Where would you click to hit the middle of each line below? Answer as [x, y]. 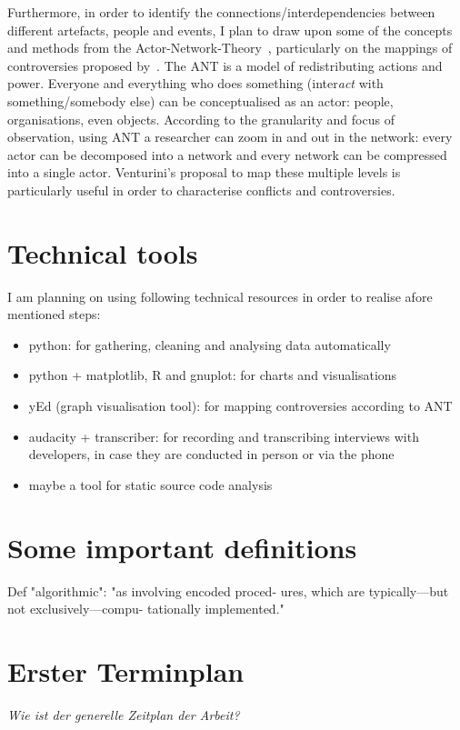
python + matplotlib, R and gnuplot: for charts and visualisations [213, 375]
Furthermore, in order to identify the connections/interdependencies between [221, 12]
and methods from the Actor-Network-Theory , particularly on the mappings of [230, 48]
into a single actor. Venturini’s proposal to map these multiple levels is [204, 172]
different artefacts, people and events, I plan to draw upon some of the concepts [230, 30]
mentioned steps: [54, 314]
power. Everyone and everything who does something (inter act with [195, 83]
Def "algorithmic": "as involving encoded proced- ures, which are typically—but [228, 590]
